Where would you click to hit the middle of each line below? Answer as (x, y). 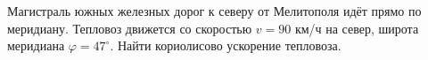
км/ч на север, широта (357, 28)
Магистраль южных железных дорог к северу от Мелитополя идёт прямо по (214, 11)
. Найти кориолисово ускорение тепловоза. (226, 45)
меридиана (36, 45)
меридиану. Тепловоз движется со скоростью (130, 28)
